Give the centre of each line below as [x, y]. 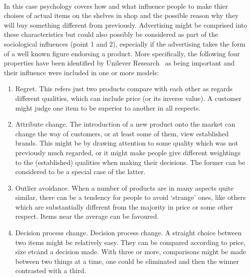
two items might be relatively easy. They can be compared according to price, [130, 242]
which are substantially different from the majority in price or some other [124, 206]
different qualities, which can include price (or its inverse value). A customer [128, 98]
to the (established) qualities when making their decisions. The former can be [130, 162]
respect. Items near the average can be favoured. [87, 216]
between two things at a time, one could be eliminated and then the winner [127, 261]
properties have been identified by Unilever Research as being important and [119, 63]
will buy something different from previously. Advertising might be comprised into [125, 24]
